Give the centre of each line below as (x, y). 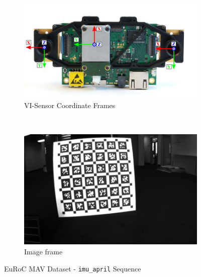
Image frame (43, 252)
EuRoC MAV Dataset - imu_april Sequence (73, 268)
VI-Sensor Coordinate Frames (70, 105)
